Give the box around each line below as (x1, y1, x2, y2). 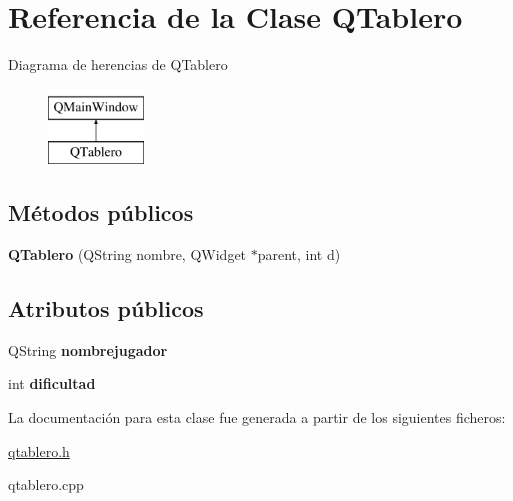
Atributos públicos (8, 293, 204, 324)
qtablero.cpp (8, 474, 84, 495)
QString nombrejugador (8, 339, 168, 360)
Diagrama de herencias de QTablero (8, 54, 228, 75)
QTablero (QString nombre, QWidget (8, 244, 247, 265)
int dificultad (8, 373, 96, 394)
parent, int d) (257, 244, 341, 265)
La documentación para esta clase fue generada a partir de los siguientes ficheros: (8, 407, 506, 428)
